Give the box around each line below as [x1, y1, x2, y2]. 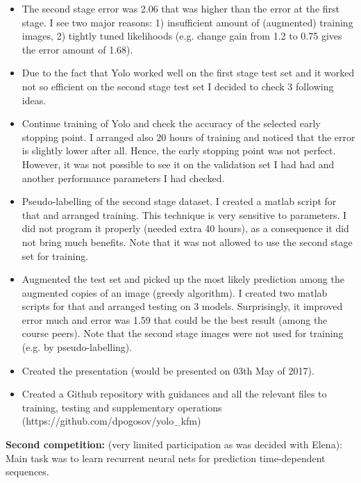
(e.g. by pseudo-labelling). [22, 340, 133, 354]
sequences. [6, 464, 49, 479]
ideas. [22, 92, 47, 107]
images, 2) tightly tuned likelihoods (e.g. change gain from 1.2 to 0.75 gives [22, 28, 342, 43]
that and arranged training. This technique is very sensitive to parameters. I [22, 207, 347, 222]
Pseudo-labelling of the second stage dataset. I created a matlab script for [22, 194, 337, 208]
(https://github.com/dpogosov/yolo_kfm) [22, 414, 201, 428]
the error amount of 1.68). [22, 42, 133, 56]
